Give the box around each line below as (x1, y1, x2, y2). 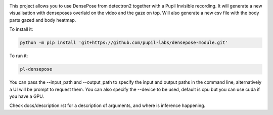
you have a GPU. (9, 93, 44, 99)
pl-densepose (20, 66, 53, 72)
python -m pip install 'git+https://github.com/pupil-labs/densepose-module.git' (20, 40, 229, 45)
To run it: (9, 53, 28, 59)
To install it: (9, 26, 33, 32)
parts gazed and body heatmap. (9, 17, 76, 23)
